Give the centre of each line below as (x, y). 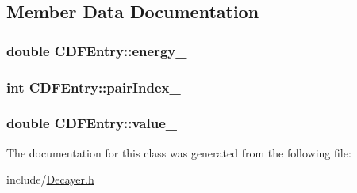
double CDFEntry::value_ (92, 123)
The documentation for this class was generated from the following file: (179, 152)
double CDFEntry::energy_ (97, 50)
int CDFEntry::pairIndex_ (94, 87)
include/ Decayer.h (50, 179)
